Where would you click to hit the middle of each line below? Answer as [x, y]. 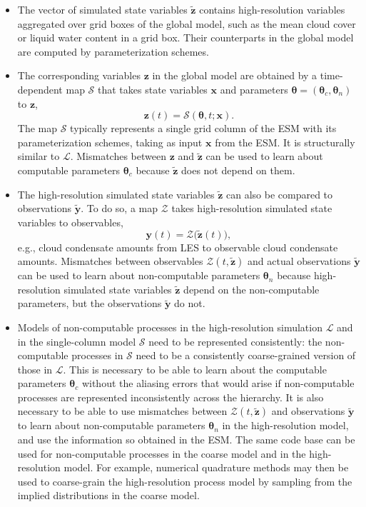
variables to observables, [70, 222]
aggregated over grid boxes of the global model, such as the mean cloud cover [187, 23]
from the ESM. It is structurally [285, 142]
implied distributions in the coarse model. [108, 495]
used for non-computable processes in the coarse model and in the [162, 453]
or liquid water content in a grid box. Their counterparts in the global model [185, 37]
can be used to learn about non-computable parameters [139, 275]
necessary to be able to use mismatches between [122, 411]
